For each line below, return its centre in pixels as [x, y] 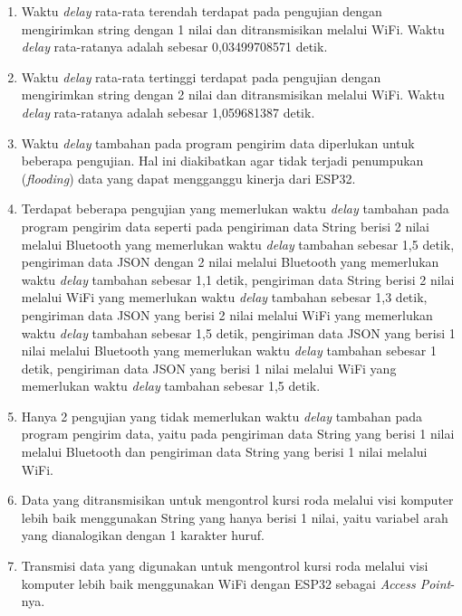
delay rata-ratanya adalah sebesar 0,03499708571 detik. [174, 47]
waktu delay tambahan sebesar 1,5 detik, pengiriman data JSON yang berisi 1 [238, 332]
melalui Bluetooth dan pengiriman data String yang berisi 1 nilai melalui [224, 452]
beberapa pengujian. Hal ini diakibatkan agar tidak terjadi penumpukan [222, 161]
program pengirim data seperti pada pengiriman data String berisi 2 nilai [225, 226]
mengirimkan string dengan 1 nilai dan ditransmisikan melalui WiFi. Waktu [233, 28]
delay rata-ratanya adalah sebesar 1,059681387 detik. [168, 112]
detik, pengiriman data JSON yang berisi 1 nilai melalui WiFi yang [209, 368]
